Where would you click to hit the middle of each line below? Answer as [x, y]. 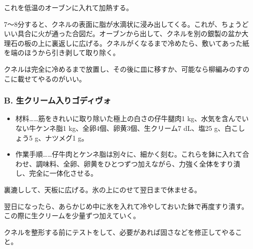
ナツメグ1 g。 [67, 137]
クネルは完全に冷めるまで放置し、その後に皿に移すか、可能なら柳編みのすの [127, 69]
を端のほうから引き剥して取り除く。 [62, 52]
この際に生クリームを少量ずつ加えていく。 [72, 216]
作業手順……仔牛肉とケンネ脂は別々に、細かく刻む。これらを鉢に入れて [129, 154]
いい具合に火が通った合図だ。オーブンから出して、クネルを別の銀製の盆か [123, 33]
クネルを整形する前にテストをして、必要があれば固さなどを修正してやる [120, 232]
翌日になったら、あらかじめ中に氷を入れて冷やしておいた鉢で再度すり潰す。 [126, 206]
